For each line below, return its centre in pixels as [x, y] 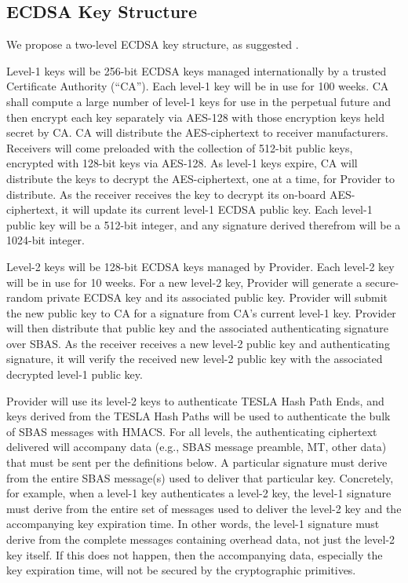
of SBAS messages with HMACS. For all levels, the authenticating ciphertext [192, 431]
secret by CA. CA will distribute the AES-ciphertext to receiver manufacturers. [197, 132]
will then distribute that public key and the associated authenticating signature [197, 328]
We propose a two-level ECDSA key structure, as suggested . [153, 44]
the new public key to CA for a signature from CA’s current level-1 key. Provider [201, 312]
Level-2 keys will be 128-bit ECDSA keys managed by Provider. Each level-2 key [200, 266]
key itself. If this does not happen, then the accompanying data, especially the [195, 554]
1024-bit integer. [46, 240]
